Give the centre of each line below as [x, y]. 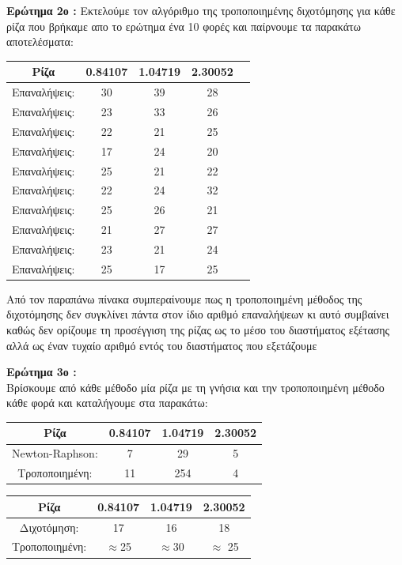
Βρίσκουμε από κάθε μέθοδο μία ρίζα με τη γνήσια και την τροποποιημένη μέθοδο [195, 387]
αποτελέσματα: [40, 41]
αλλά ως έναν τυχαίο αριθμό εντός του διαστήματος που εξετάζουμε [162, 345]
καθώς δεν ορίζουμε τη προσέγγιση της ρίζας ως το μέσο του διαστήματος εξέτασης [198, 330]
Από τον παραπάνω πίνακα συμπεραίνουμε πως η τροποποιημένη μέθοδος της [184, 298]
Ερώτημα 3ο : [42, 372]
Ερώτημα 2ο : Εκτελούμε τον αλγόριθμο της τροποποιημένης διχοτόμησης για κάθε [201, 10]
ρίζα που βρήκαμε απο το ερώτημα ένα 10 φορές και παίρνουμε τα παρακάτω [184, 26]
